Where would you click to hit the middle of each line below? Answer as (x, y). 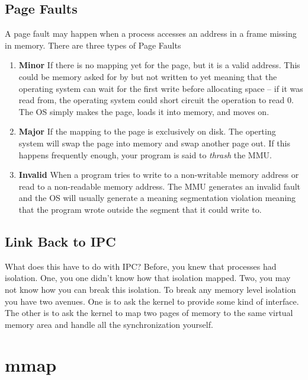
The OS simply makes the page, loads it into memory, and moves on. (144, 111)
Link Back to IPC (60, 241)
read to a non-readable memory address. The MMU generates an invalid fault (160, 186)
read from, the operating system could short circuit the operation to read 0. (156, 100)
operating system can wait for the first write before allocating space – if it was (161, 88)
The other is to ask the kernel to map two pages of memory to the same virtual (149, 313)
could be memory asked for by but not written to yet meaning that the (148, 76)
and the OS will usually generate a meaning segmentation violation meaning (157, 198)
